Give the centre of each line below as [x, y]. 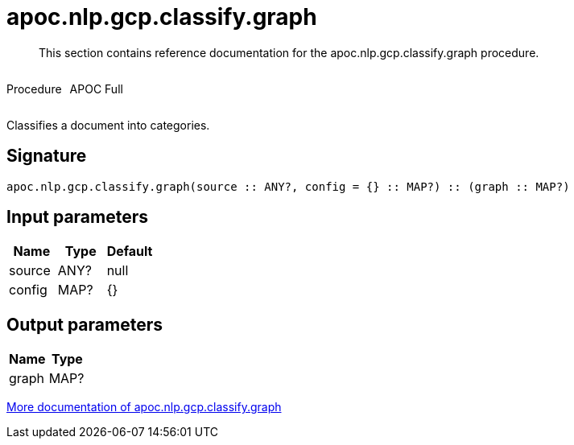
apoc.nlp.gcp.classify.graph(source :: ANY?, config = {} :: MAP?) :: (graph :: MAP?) [288, 186]
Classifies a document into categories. [108, 125]
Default [130, 251]
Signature [47, 156]
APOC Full [96, 89]
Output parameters [85, 324]
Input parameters [78, 217]
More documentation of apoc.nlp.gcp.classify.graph [144, 407]
